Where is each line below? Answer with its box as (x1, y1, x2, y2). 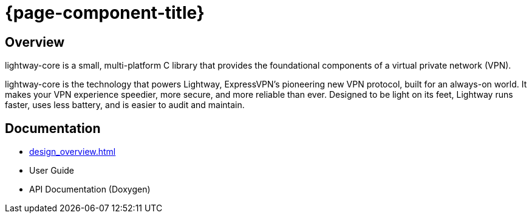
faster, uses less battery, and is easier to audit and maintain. (5, 100, 245, 111)
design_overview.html (29, 146, 116, 157)
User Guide (29, 165, 75, 176)
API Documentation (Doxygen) (29, 184, 151, 195)
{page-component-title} (5, 2, 205, 23)
